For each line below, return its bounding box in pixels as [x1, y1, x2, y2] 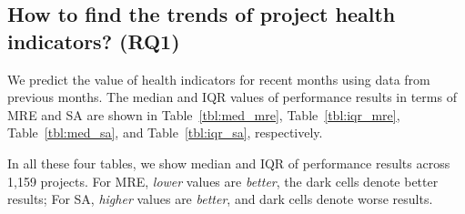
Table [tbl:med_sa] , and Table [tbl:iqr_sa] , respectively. [7, 123, 323, 142]
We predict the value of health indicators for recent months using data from [7, 69, 430, 88]
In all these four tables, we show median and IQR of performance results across [7, 153, 450, 172]
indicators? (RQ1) [7, 26, 180, 55]
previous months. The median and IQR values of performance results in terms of [7, 87, 457, 107]
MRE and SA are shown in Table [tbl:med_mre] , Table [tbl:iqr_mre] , [7, 105, 400, 124]
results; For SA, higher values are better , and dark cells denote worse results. [7, 189, 433, 209]
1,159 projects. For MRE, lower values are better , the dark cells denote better [7, 171, 439, 190]
